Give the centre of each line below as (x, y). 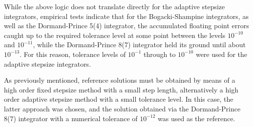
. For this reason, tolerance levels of (73, 54)
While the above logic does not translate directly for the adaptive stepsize (115, 6)
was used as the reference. (197, 118)
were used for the (221, 54)
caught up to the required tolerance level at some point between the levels (115, 35)
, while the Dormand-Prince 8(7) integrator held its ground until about (139, 45)
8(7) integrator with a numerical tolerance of (71, 118)
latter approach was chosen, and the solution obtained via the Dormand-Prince (122, 108)
